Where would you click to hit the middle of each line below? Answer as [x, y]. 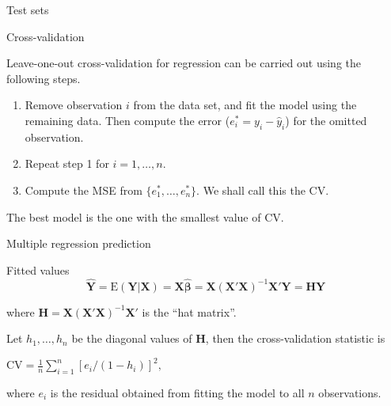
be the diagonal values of [132, 338]
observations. [350, 393]
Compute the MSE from [84, 190]
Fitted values [38, 269]
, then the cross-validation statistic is [295, 338]
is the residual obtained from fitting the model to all [177, 393]
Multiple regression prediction [79, 243]
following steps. [44, 78]
